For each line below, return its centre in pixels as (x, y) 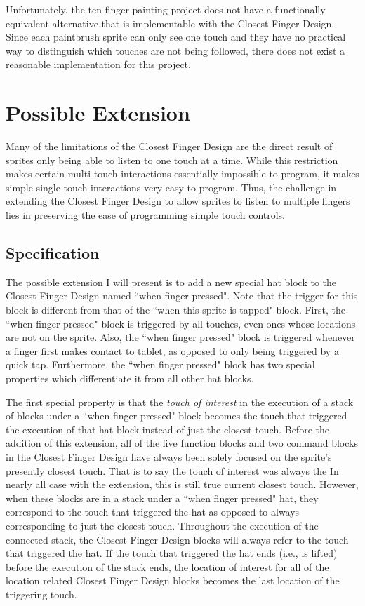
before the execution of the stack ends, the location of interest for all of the (167, 566)
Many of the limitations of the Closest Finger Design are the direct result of (169, 146)
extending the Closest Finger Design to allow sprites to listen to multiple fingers (178, 201)
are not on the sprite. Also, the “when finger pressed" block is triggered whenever (180, 337)
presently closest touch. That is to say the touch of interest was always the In (172, 470)
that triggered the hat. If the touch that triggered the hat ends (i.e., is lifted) (172, 553)
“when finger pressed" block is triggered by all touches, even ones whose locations (181, 323)
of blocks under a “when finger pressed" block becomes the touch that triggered (177, 416)
